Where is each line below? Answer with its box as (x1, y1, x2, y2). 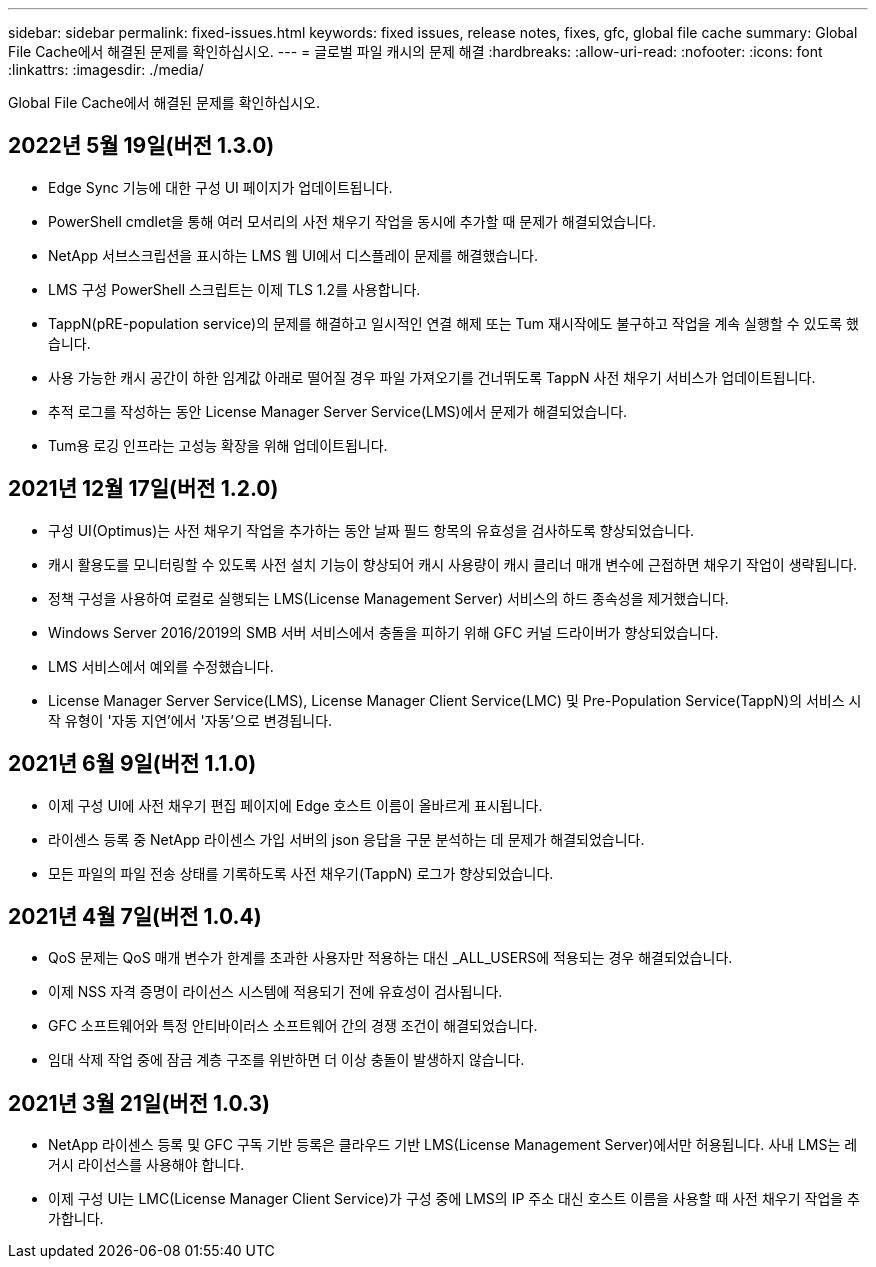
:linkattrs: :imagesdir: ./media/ (8, 61, 204, 78)
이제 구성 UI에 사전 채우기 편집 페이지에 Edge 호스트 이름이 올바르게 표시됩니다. (48, 796, 543, 814)
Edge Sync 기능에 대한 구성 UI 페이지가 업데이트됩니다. (48, 178, 393, 196)
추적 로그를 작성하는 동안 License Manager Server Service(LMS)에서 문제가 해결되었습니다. (48, 402, 628, 420)
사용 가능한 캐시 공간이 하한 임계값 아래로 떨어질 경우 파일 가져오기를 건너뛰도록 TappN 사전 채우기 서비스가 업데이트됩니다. (48, 368, 816, 386)
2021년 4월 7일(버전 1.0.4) (8, 903, 262, 929)
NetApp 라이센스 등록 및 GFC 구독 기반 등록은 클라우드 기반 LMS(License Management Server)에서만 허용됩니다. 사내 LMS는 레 (48, 1136, 858, 1154)
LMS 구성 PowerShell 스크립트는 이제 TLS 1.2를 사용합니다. (48, 280, 421, 298)
